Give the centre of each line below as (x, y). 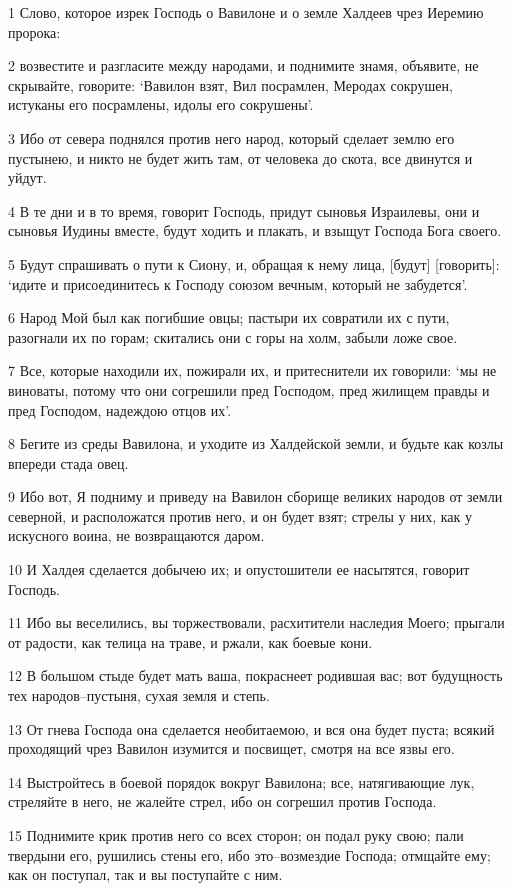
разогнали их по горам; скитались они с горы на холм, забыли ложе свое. (233, 336)
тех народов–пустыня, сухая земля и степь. (139, 695)
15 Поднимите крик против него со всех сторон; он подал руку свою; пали (236, 835)
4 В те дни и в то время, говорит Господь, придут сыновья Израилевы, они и (244, 210)
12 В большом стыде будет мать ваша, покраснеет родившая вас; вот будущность (255, 675)
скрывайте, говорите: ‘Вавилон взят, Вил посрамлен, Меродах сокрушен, (230, 84)
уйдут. (27, 177)
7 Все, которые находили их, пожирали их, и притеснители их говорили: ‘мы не (252, 370)
